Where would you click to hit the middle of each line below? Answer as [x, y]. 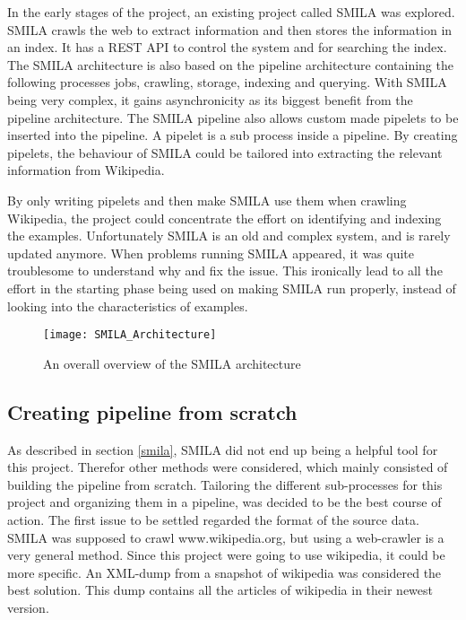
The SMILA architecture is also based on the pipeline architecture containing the [230, 64]
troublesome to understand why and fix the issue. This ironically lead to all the [225, 271]
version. [28, 607]
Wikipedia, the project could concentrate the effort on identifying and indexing [224, 218]
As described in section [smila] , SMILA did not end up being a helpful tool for [223, 449]
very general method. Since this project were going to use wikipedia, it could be [226, 555]
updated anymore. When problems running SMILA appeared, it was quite [211, 253]
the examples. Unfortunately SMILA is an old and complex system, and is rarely [229, 236]
